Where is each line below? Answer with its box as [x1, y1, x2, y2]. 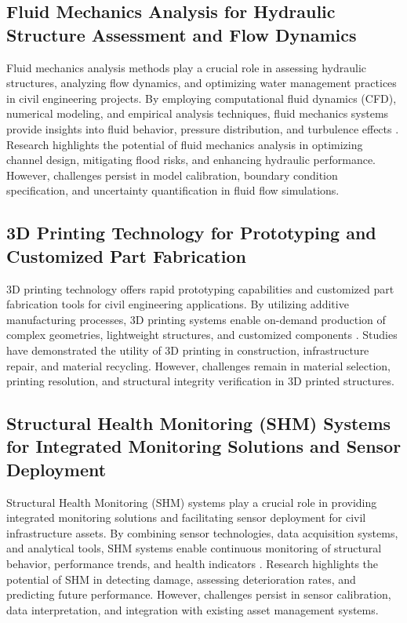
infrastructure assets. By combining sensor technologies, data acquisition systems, [6, 524, 398, 541]
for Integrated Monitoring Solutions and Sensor [6, 434, 402, 458]
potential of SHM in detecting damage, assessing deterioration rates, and [6, 570, 356, 587]
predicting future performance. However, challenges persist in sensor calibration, [6, 586, 391, 603]
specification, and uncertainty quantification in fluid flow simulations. [6, 182, 340, 199]
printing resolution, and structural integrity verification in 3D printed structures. [6, 373, 394, 389]
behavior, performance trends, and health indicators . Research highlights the [6, 556, 379, 572]
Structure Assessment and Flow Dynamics [6, 22, 357, 46]
